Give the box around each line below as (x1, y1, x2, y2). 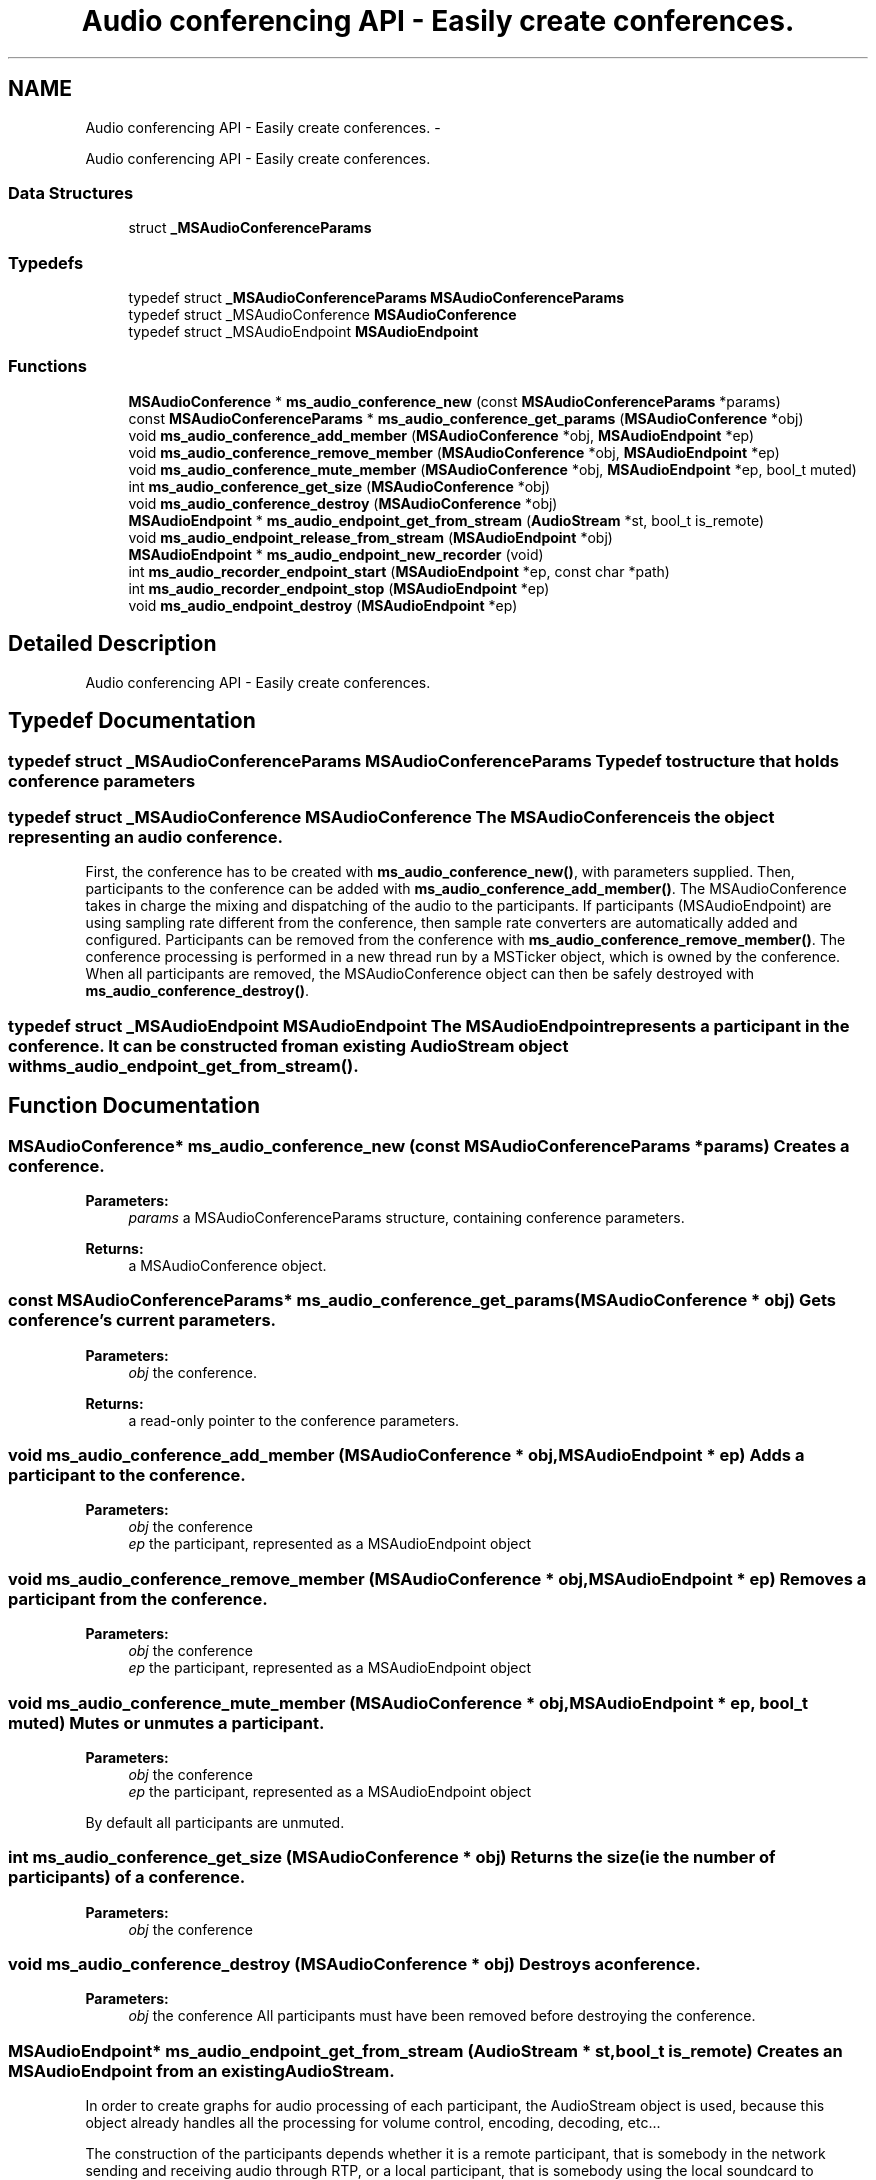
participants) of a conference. (8, 1867, 246, 1888)
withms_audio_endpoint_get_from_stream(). (8, 1055, 359, 1076)
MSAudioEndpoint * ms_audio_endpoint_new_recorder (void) (128, 545, 544, 563)
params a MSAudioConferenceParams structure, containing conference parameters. (128, 1208, 685, 1226)
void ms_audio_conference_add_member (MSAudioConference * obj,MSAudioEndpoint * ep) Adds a (8, 1445, 805, 1465)
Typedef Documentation (8, 708, 256, 734)
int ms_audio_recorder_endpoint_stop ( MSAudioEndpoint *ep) (128, 579, 550, 597)
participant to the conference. (8, 1465, 246, 1485)
